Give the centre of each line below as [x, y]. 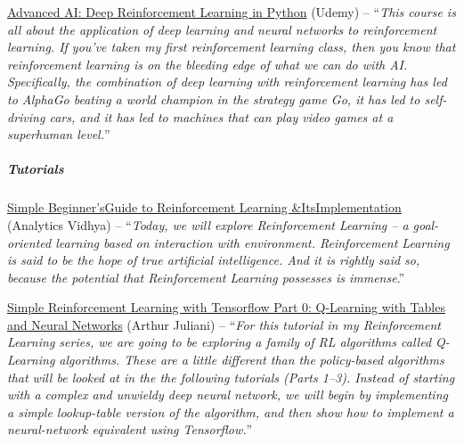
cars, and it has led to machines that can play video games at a [221, 116]
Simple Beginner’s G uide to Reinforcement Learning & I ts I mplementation [204, 207]
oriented [29, 242]
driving [26, 116]
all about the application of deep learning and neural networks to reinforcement [222, 29]
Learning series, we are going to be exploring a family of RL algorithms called [220, 342]
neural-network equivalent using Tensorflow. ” [130, 429]
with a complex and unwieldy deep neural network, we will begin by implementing [228, 395]
